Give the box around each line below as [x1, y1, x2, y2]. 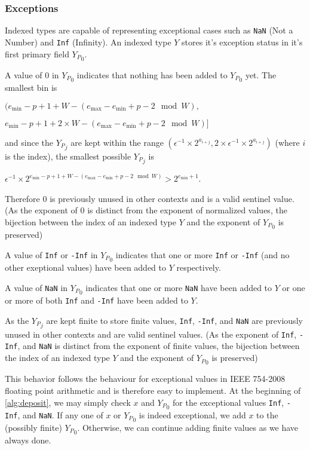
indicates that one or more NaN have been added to [85, 281, 272, 293]
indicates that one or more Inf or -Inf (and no [115, 248, 290, 261]
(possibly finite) [5, 421, 62, 433]
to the [256, 408, 278, 421]
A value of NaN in [5, 281, 68, 293]
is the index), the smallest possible [5, 149, 131, 162]
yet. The [245, 68, 277, 81]
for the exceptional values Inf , [173, 396, 284, 408]
